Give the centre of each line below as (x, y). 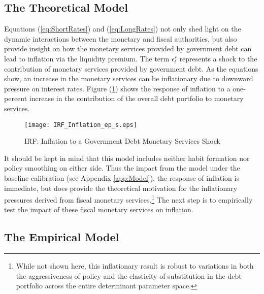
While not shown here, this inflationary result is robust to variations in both (135, 266)
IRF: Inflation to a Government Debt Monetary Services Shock (122, 141)
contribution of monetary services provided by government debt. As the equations (131, 68)
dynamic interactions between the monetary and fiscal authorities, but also (121, 38)
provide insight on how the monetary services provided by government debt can (128, 48)
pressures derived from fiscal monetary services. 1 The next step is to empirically (128, 199)
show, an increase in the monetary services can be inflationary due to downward (129, 78)
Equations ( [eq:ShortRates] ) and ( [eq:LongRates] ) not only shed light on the (123, 29)
